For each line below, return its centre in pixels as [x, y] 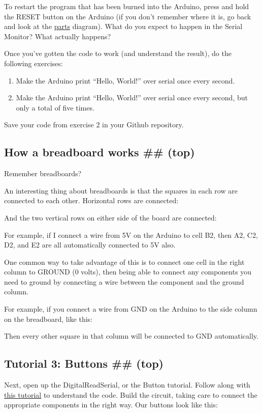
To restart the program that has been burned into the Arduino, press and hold [127, 6]
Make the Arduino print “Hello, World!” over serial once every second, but [132, 98]
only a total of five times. [55, 107]
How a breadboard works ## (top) [100, 152]
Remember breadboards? [43, 173]
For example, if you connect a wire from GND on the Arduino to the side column [131, 309]
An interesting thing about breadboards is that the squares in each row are [121, 190]
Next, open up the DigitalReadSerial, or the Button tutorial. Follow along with [127, 385]
